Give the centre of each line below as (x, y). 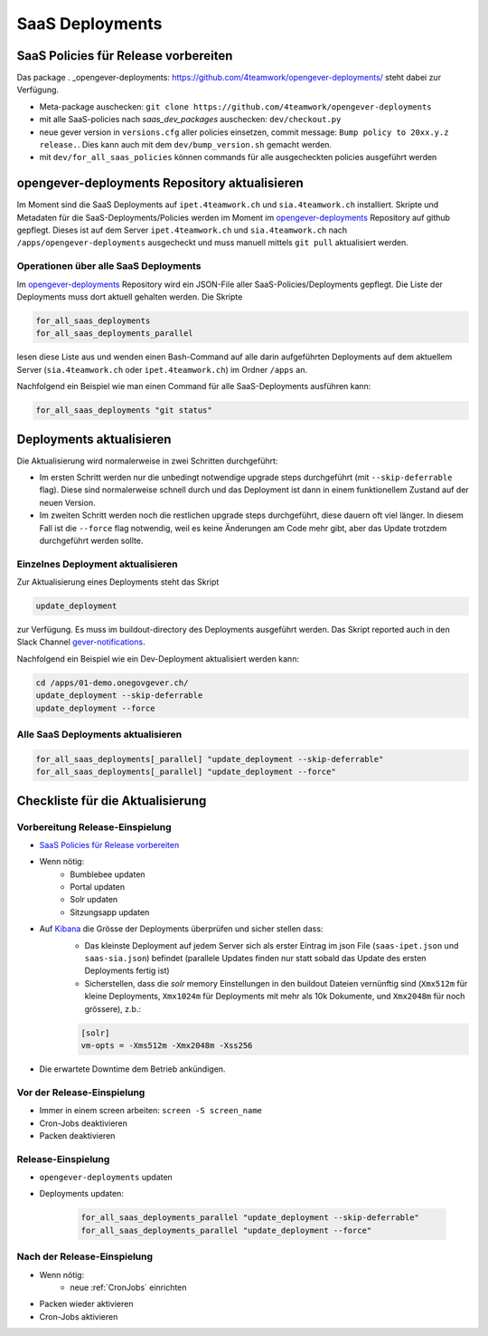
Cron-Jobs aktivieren (79, 1316)
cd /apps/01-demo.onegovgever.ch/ (112, 682)
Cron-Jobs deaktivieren (84, 1123)
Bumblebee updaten (108, 874)
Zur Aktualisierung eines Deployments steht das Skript (118, 582)
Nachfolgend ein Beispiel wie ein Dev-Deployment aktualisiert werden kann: (158, 658)
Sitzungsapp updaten (110, 912)
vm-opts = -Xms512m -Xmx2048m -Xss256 (167, 1045)
